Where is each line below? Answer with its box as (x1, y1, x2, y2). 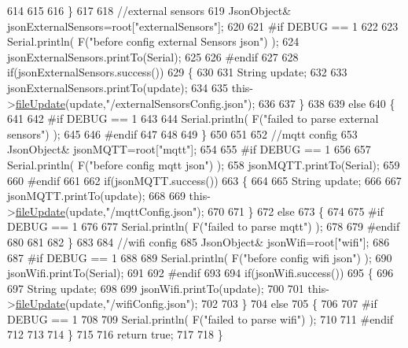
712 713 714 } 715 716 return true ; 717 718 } (7, 326, 223, 342)
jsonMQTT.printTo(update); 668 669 (7, 187, 186, 204)
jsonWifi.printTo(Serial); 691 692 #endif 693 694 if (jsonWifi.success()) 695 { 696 (7, 265, 394, 281)
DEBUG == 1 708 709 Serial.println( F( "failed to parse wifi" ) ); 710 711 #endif (7, 310, 394, 327)
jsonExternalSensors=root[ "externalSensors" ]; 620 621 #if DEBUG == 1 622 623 (7, 17, 399, 34)
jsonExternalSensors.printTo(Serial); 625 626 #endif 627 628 (7, 48, 299, 65)
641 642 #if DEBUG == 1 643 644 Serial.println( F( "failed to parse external (7, 110, 379, 127)
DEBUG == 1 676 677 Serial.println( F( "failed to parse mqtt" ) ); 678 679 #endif (7, 218, 400, 235)
